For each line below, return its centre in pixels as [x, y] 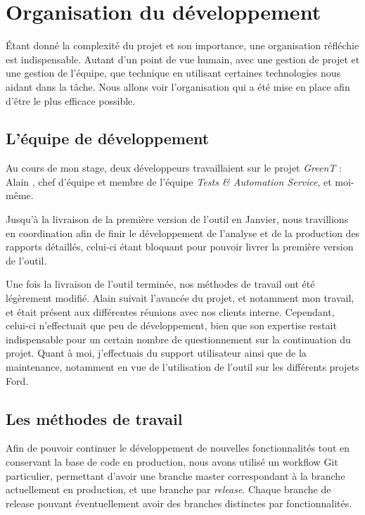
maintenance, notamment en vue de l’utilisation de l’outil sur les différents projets [182, 367]
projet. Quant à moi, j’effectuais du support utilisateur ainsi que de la [156, 353]
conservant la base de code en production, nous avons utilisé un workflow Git [172, 462]
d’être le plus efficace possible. [71, 100]
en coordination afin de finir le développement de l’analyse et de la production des [183, 233]
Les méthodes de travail [94, 418]
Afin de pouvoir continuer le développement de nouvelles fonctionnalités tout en [178, 448]
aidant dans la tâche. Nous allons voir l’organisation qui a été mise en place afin [178, 86]
